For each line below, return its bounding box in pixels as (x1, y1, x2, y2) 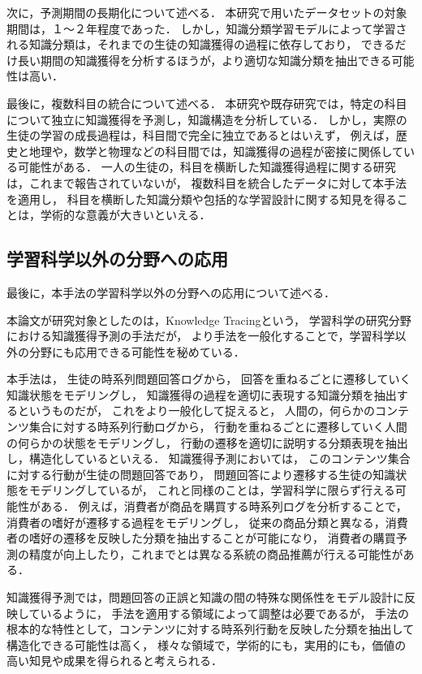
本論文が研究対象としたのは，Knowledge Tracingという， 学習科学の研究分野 (6, 311, 411, 328)
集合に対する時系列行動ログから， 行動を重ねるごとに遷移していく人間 (28, 418, 407, 435)
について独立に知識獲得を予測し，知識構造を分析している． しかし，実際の (6, 110, 407, 127)
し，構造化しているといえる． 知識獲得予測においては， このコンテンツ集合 (6, 450, 411, 467)
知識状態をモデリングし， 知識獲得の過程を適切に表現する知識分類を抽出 (6, 386, 397, 403)
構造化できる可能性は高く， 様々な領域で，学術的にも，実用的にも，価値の (6, 636, 407, 653)
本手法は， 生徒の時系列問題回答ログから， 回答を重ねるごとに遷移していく (6, 370, 411, 387)
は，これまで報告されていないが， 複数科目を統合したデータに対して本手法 (6, 174, 407, 191)
